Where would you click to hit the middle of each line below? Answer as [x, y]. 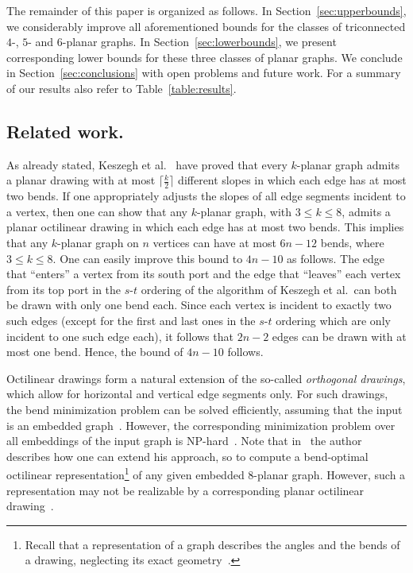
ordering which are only [333, 320]
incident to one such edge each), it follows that [120, 336]
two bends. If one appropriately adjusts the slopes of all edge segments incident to [206, 196]
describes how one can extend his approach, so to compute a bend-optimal [187, 456]
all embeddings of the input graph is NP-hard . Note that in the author [184, 441]
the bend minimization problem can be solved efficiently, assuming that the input [205, 409]
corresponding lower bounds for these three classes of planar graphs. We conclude [205, 57]
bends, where [352, 242]
